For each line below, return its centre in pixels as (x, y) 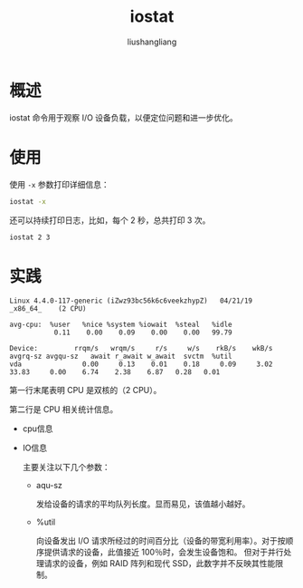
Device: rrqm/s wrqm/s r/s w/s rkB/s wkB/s (141, 349)
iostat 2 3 (30, 237)
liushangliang (152, 42)
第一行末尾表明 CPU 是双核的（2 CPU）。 (85, 390)
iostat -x (28, 201)
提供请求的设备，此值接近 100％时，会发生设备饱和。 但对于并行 (164, 552)
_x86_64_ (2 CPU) (48, 309)
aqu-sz (49, 486)
